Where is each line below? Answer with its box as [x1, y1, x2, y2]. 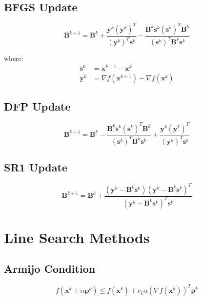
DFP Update [4, 99, 71, 114]
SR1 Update [4, 160, 67, 175]
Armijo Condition [4, 261, 96, 276]
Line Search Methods [4, 227, 150, 247]
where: [4, 53, 23, 63]
